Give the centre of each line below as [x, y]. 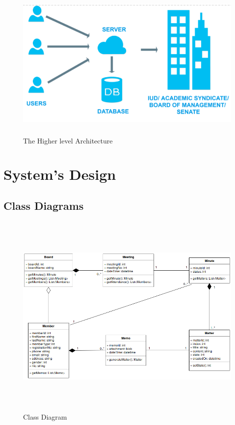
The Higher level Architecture [68, 140]
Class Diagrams [44, 205]
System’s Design [60, 174]
